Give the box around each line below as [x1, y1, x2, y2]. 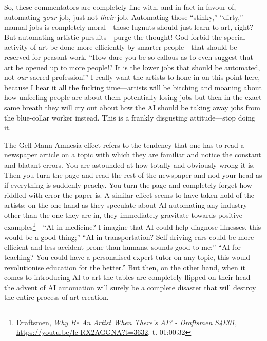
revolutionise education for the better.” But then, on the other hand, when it [4, 262, 245, 272]
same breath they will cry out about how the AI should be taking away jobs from [4, 102, 260, 112]
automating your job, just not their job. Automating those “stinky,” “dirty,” [4, 11, 243, 22]
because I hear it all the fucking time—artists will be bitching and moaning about [4, 82, 262, 92]
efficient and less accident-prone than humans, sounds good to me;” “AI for [4, 242, 241, 252]
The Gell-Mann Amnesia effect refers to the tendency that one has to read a [4, 139, 244, 150]
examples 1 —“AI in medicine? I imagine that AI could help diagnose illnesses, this [4, 220, 261, 232]
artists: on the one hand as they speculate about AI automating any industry [4, 199, 247, 210]
